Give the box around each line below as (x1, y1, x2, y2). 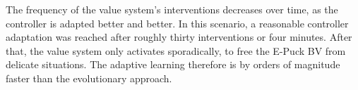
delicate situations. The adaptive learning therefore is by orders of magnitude (6, 57, 340, 72)
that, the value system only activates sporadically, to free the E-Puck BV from (6, 43, 346, 58)
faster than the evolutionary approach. (6, 70, 172, 85)
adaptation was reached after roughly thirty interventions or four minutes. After (6, 30, 352, 44)
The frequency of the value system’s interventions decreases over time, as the (6, 2, 338, 16)
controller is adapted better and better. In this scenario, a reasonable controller (6, 15, 349, 30)
